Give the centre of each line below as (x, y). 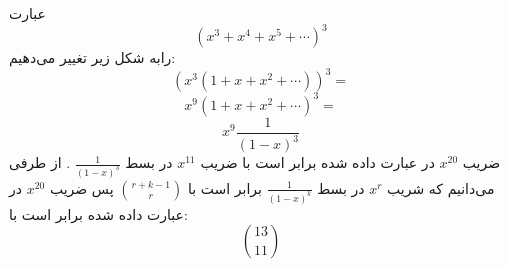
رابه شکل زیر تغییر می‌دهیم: (92, 57)
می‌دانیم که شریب (441, 187)
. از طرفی (40, 162)
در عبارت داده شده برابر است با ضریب (317, 162)
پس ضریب (81, 187)
